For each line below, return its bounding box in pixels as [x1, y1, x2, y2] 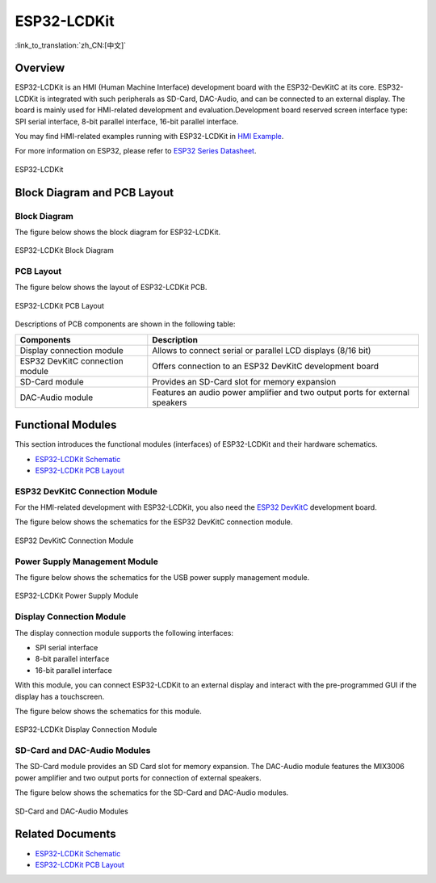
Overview [15, 61, 65, 75]
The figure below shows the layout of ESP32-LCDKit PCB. [15, 283, 208, 292]
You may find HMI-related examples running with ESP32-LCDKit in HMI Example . [15, 132, 284, 141]
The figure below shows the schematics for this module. [15, 706, 202, 716]
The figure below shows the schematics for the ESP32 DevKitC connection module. [15, 517, 293, 527]
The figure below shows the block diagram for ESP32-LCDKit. [15, 227, 221, 237]
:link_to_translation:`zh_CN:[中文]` [15, 40, 127, 50]
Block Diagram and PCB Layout [15, 186, 174, 200]
